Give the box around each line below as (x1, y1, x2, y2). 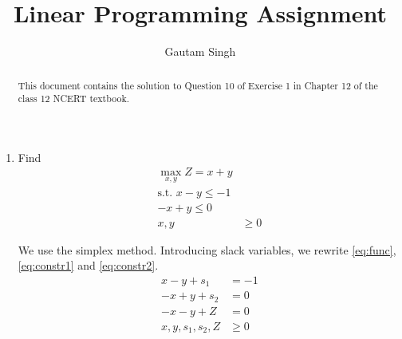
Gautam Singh (164, 43, 236, 60)
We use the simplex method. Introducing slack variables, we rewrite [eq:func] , (18, 241, 396, 258)
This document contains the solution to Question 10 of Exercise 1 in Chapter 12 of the (18, 78, 378, 92)
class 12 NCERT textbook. (18, 92, 129, 105)
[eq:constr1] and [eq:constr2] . (18, 257, 159, 274)
